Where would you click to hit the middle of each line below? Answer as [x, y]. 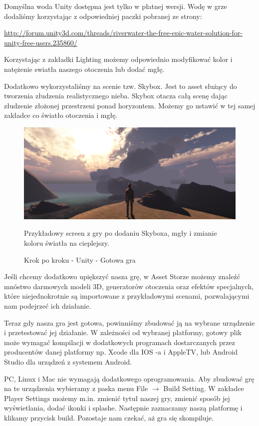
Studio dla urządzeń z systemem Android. [68, 361]
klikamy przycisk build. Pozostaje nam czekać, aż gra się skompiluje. [109, 417]
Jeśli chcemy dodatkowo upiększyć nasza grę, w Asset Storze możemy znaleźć [122, 276]
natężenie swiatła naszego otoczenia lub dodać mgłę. [84, 69]
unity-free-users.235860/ [41, 42]
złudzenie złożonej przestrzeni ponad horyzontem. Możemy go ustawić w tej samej [130, 105]
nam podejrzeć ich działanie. [48, 305]
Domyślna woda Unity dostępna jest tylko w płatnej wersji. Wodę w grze [116, 6]
